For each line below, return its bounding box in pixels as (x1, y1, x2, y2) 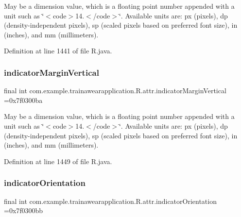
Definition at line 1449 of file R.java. (4, 156, 112, 166)
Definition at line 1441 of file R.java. (4, 46, 112, 56)
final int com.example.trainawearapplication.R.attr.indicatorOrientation (4, 196, 217, 206)
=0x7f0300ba (4, 95, 43, 105)
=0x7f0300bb (4, 205, 43, 216)
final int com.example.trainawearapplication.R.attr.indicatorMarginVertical (4, 85, 226, 96)
